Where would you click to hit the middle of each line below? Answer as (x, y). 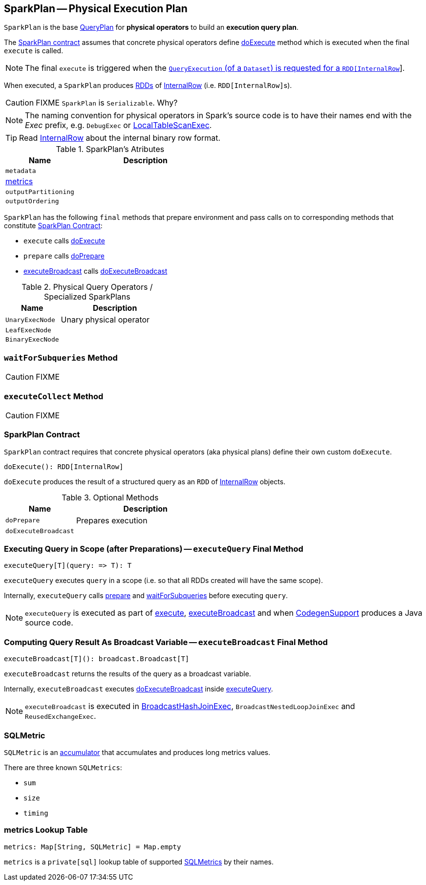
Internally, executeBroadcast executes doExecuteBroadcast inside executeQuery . (138, 689)
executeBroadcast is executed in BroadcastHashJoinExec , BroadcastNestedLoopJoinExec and (190, 706)
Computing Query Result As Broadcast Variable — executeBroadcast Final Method (166, 642)
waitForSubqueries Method (61, 357)
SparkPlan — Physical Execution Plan (96, 9)
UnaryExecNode (30, 320)
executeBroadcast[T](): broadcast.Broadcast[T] (97, 659)
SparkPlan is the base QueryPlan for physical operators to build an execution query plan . (151, 27)
